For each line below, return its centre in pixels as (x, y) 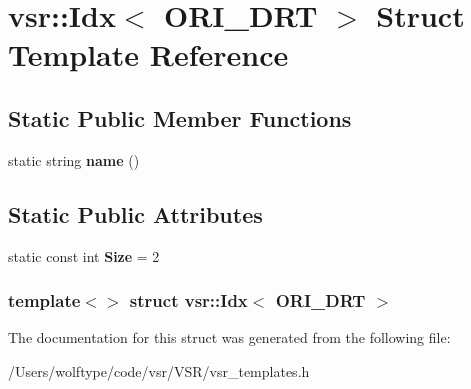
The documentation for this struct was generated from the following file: (229, 337)
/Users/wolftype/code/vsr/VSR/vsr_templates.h (159, 370)
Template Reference (148, 54)
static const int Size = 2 (84, 255)
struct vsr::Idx (188, 300)
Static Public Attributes (135, 213)
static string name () (74, 159)
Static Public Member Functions (180, 117)
